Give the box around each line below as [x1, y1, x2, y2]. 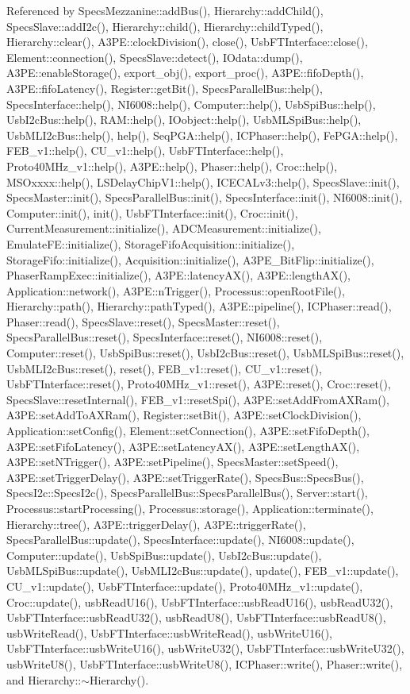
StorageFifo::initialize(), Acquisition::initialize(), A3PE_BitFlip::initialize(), [6, 251, 374, 268]
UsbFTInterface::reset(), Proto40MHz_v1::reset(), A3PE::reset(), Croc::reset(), [6, 376, 391, 392]
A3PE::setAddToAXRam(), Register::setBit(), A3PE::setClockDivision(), [6, 407, 362, 423]
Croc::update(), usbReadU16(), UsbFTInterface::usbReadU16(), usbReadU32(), [6, 593, 393, 610]
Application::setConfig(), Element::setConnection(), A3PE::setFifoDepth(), [6, 422, 370, 439]
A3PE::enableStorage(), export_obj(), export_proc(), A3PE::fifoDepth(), [6, 64, 364, 81]
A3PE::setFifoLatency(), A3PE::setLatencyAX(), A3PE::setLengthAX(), [6, 438, 360, 454]
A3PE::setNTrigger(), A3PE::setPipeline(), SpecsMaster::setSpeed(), [6, 453, 339, 470]
